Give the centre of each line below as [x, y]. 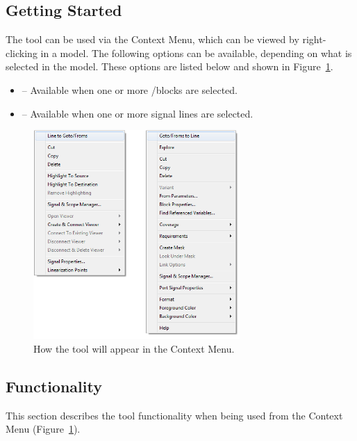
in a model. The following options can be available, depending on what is [196, 53]
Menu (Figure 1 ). [43, 429]
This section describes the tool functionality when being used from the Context [174, 415]
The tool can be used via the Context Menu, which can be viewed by [152, 39]
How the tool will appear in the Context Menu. [134, 348]
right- [314, 39]
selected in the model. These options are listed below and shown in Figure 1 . [169, 66]
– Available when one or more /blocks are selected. [130, 89]
